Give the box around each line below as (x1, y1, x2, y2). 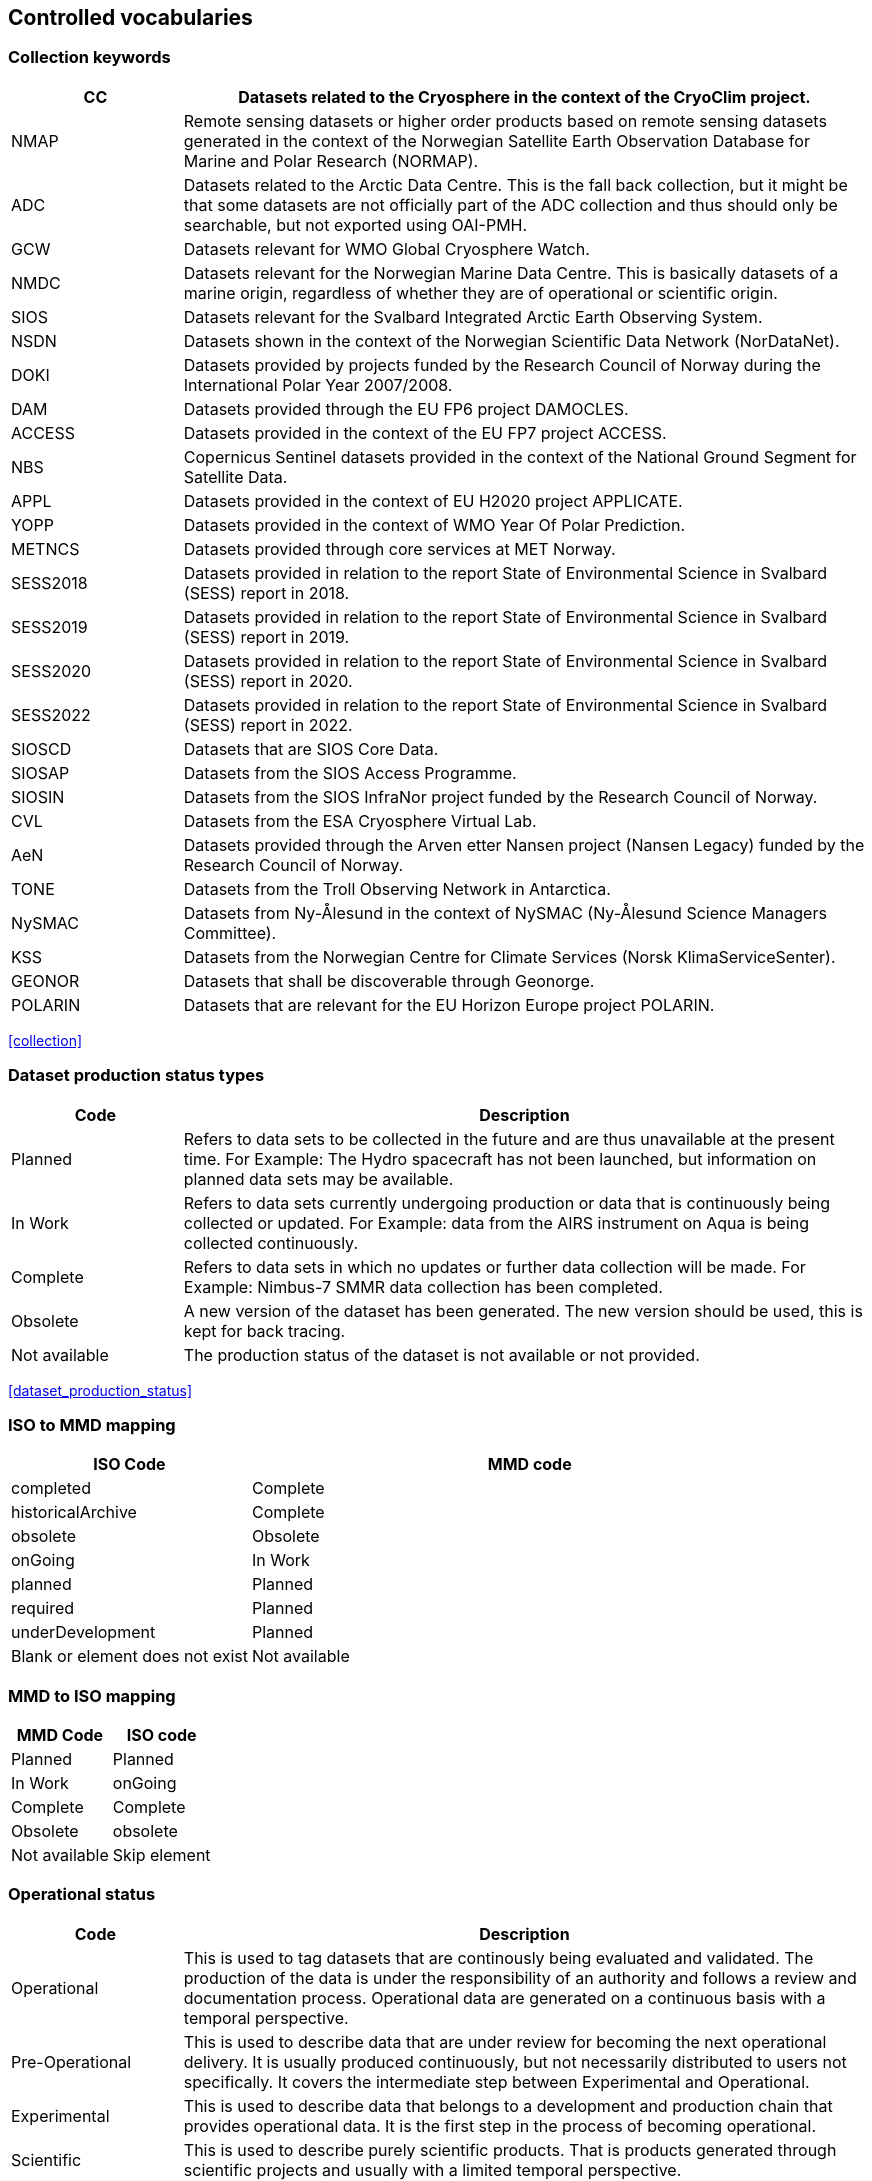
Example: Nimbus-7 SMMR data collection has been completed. (183, 1276, 663, 1297)
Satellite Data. (183, 466, 288, 487)
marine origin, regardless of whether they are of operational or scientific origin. (183, 282, 778, 303)
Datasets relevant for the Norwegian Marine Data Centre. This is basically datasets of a (183, 262, 839, 283)
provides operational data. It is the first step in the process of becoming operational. (183, 2115, 816, 2136)
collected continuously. (183, 1232, 359, 1253)
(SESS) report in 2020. (183, 670, 353, 691)
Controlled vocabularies (8, 5, 253, 30)
